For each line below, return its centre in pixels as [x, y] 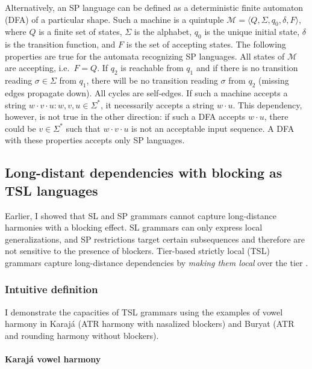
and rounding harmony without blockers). [82, 335]
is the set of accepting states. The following [206, 44]
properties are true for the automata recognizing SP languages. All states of [145, 56]
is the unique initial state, [252, 32]
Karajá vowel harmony [53, 359]
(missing [273, 80]
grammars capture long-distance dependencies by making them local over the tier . [157, 262]
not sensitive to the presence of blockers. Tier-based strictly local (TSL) [137, 251]
